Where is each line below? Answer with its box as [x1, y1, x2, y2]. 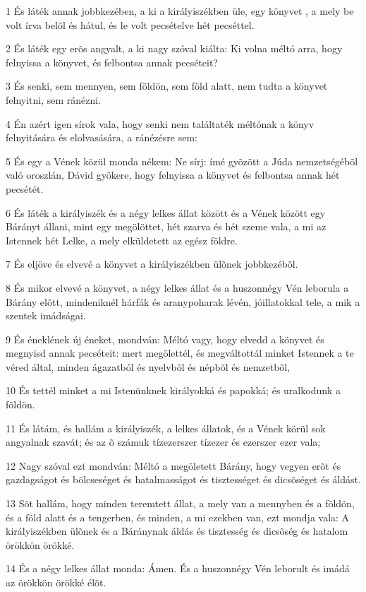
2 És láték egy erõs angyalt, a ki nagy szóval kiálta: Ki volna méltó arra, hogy [6, 41, 343, 56]
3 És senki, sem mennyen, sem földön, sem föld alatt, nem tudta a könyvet [6, 78, 328, 93]
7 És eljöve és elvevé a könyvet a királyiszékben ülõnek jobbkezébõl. [6, 256, 298, 271]
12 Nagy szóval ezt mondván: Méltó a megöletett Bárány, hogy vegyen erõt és [6, 458, 341, 473]
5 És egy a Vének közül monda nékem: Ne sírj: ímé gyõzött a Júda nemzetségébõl [6, 153, 358, 168]
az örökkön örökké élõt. [6, 575, 106, 589]
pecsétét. [6, 181, 44, 196]
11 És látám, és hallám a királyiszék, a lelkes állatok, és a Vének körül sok [6, 420, 326, 435]
